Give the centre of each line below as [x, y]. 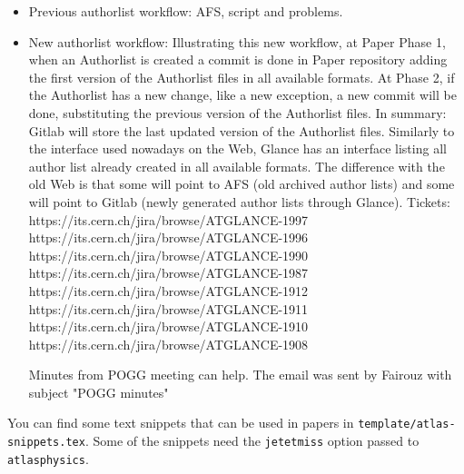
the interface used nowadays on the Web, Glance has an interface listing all [237, 148]
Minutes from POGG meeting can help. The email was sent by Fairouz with [240, 375]
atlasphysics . [48, 458]
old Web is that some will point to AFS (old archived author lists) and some [242, 184]
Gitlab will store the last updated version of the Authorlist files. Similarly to [242, 130]
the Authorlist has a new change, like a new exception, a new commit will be [242, 95]
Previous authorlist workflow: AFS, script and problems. [186, 11]
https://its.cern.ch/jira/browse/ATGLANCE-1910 [168, 326]
